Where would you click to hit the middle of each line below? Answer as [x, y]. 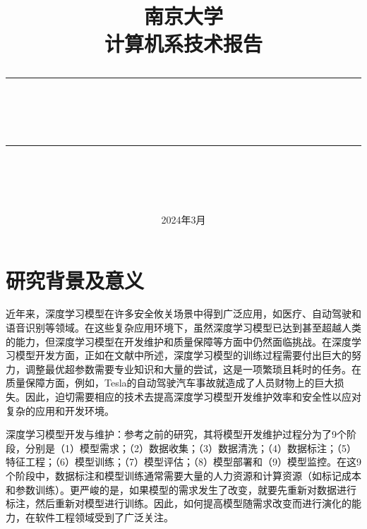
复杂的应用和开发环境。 [60, 410]
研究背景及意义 [75, 280]
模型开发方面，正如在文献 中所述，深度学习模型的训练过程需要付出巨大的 [183, 355]
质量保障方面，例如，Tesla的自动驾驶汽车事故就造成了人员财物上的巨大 [170, 383]
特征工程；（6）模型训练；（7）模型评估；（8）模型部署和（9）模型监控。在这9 [183, 462]
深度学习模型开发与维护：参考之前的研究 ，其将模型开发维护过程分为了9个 [176, 434]
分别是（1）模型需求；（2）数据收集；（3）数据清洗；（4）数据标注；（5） [191, 448]
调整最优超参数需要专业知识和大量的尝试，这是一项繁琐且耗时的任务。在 [193, 369]
